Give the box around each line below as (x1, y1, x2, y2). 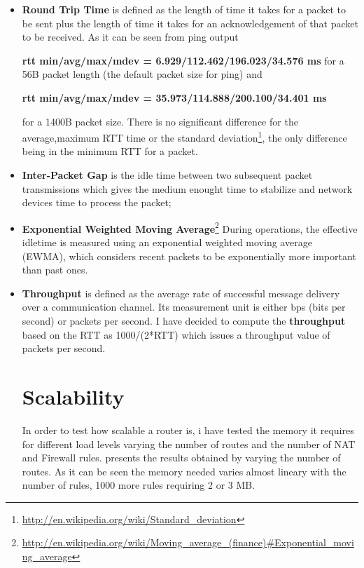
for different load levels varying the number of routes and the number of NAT (22, 436, 356, 451)
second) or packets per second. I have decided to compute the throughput (22, 313, 346, 327)
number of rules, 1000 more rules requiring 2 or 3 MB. (22, 478, 255, 492)
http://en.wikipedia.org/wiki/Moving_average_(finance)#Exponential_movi (22, 535, 354, 550)
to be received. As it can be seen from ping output (22, 29, 239, 44)
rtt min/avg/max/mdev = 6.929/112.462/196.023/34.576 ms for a (22, 53, 344, 67)
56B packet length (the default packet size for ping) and (22, 67, 262, 81)
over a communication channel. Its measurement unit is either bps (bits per (22, 299, 346, 314)
